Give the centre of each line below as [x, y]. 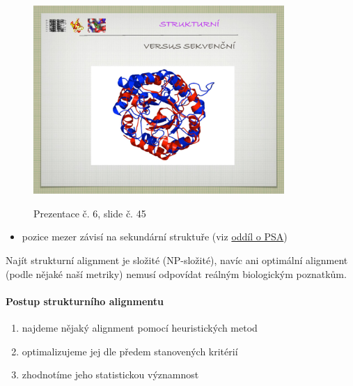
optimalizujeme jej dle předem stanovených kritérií [130, 351]
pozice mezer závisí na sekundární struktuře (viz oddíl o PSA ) [155, 237]
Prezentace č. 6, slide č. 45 [90, 213]
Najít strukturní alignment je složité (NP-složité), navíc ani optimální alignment [177, 260]
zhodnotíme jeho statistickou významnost [110, 375]
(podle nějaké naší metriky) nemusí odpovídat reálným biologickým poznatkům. [176, 273]
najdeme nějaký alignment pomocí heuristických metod [140, 328]
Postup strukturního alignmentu [85, 301]
